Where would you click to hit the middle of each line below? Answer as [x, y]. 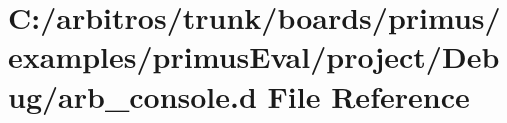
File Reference [368, 95]
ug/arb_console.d [132, 95]
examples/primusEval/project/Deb [254, 56]
